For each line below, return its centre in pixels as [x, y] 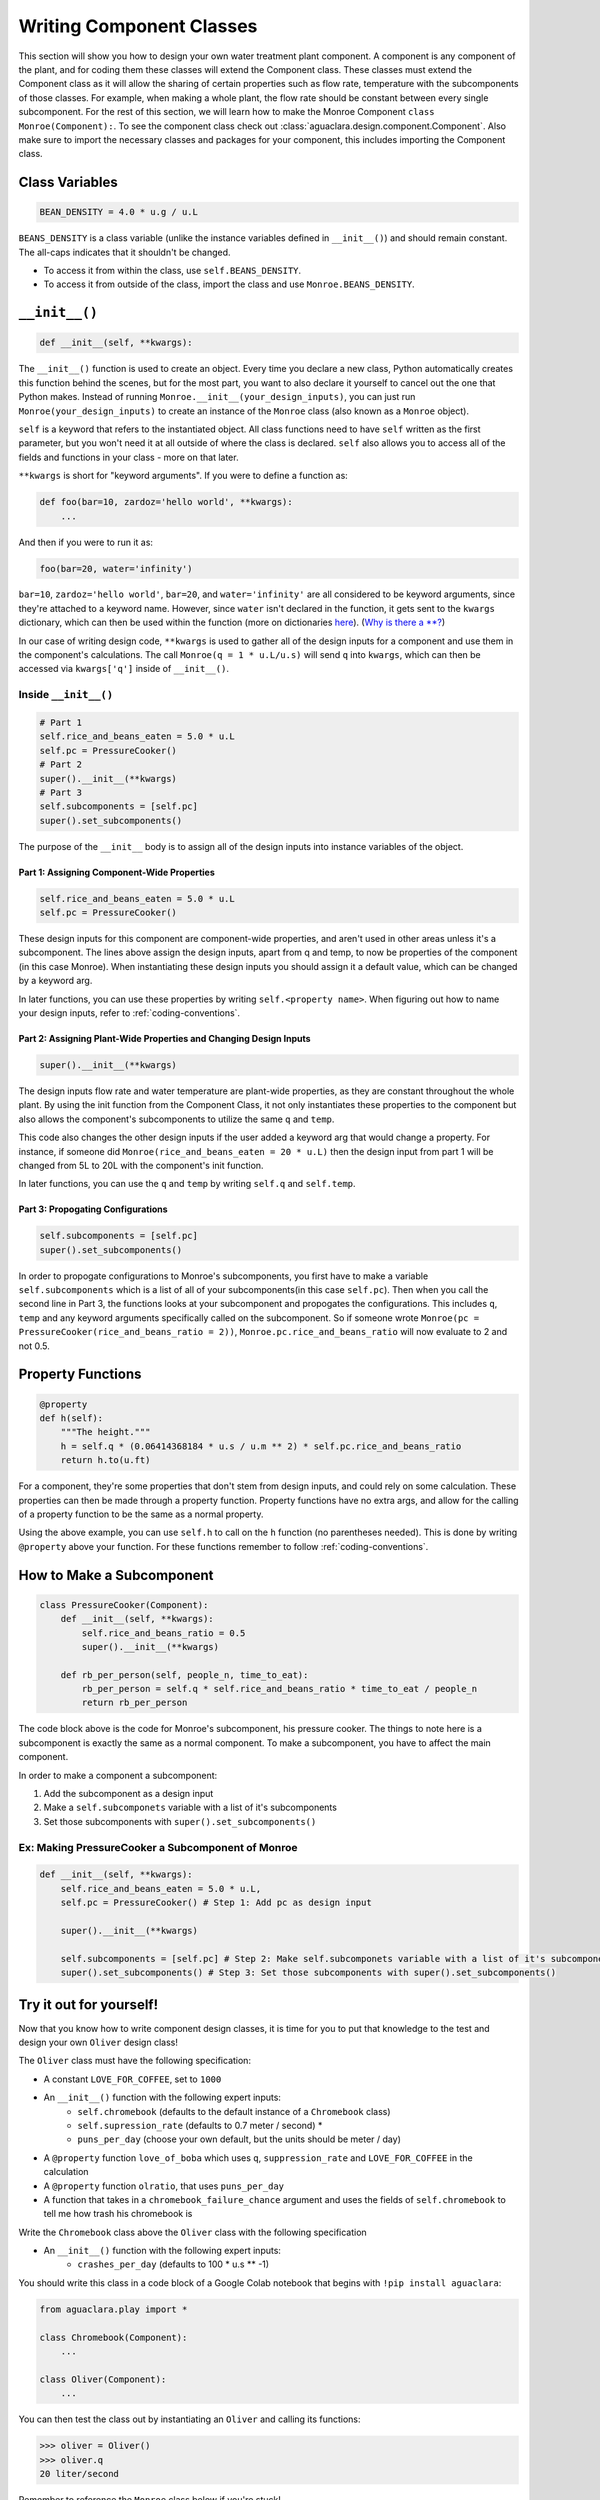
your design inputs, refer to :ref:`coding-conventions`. [129, 1013]
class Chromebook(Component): [113, 2337]
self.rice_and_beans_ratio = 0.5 [163, 1633]
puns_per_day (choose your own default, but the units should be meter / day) [239, 2139]
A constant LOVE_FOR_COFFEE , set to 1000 [132, 2079]
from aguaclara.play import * [113, 2309]
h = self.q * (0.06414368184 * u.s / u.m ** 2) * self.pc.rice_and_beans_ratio [261, 1446]
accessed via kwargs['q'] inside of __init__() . [124, 669]
